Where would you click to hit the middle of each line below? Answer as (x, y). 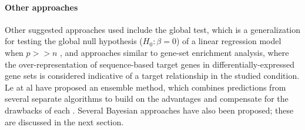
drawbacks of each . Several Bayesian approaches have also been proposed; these (149, 110)
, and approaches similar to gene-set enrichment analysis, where (175, 52)
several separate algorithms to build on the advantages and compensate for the (147, 99)
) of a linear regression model (229, 41)
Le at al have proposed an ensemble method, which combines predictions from (145, 87)
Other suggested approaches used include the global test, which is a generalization (153, 29)
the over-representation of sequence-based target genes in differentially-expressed (150, 64)
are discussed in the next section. (64, 121)
